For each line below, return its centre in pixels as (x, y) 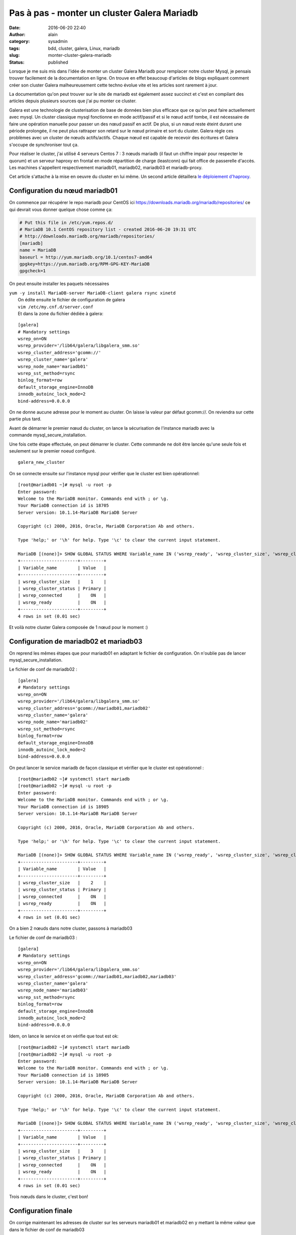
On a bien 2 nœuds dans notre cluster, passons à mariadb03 (71, 928)
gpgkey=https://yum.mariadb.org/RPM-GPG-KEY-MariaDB (85, 264)
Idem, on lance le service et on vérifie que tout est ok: (64, 1036)
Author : (17, 34)
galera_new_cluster (41, 462)
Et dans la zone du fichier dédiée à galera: (61, 313)
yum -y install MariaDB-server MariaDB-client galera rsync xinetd (92, 293)
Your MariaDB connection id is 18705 (64, 506)
